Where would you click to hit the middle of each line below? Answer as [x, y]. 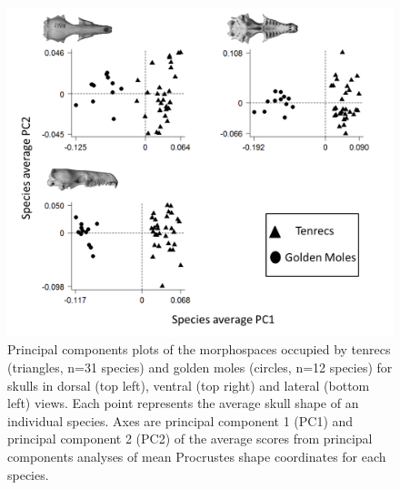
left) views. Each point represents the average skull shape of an [183, 403]
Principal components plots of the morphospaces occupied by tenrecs [199, 349]
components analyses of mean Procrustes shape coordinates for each [197, 457]
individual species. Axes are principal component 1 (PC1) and [180, 420]
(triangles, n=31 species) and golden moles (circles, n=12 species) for [200, 367]
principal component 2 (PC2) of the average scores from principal [190, 439]
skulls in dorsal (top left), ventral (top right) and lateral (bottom [189, 385]
